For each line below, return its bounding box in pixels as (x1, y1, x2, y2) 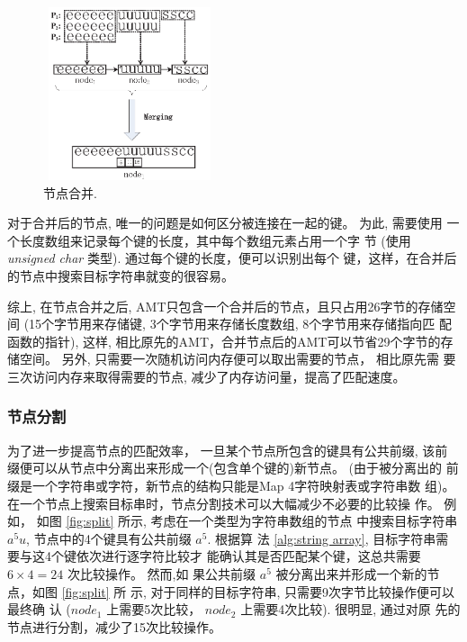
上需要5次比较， (106, 600, 202, 619)
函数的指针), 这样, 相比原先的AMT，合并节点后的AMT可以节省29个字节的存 (7, 331, 454, 350)
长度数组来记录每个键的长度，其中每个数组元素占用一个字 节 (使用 (19, 231, 411, 249)
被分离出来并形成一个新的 (275, 564, 427, 583)
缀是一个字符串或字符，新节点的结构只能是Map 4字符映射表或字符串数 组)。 (7, 475, 455, 494)
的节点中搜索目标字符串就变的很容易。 (7, 266, 234, 285)
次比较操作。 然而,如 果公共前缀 (67, 564, 256, 583)
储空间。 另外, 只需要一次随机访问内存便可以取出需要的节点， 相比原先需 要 (7, 349, 456, 368)
